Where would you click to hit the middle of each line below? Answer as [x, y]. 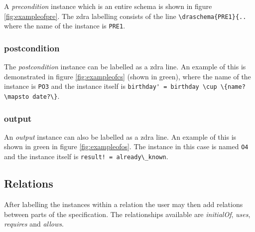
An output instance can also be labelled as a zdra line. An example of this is [120, 136]
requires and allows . [34, 224]
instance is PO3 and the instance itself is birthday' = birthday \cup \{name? [125, 86]
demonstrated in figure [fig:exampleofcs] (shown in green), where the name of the [127, 76]
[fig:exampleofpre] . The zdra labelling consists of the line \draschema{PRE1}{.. [125, 16]
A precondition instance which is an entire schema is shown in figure [108, 6]
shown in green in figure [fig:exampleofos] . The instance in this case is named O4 [126, 146]
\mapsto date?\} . [32, 96]
